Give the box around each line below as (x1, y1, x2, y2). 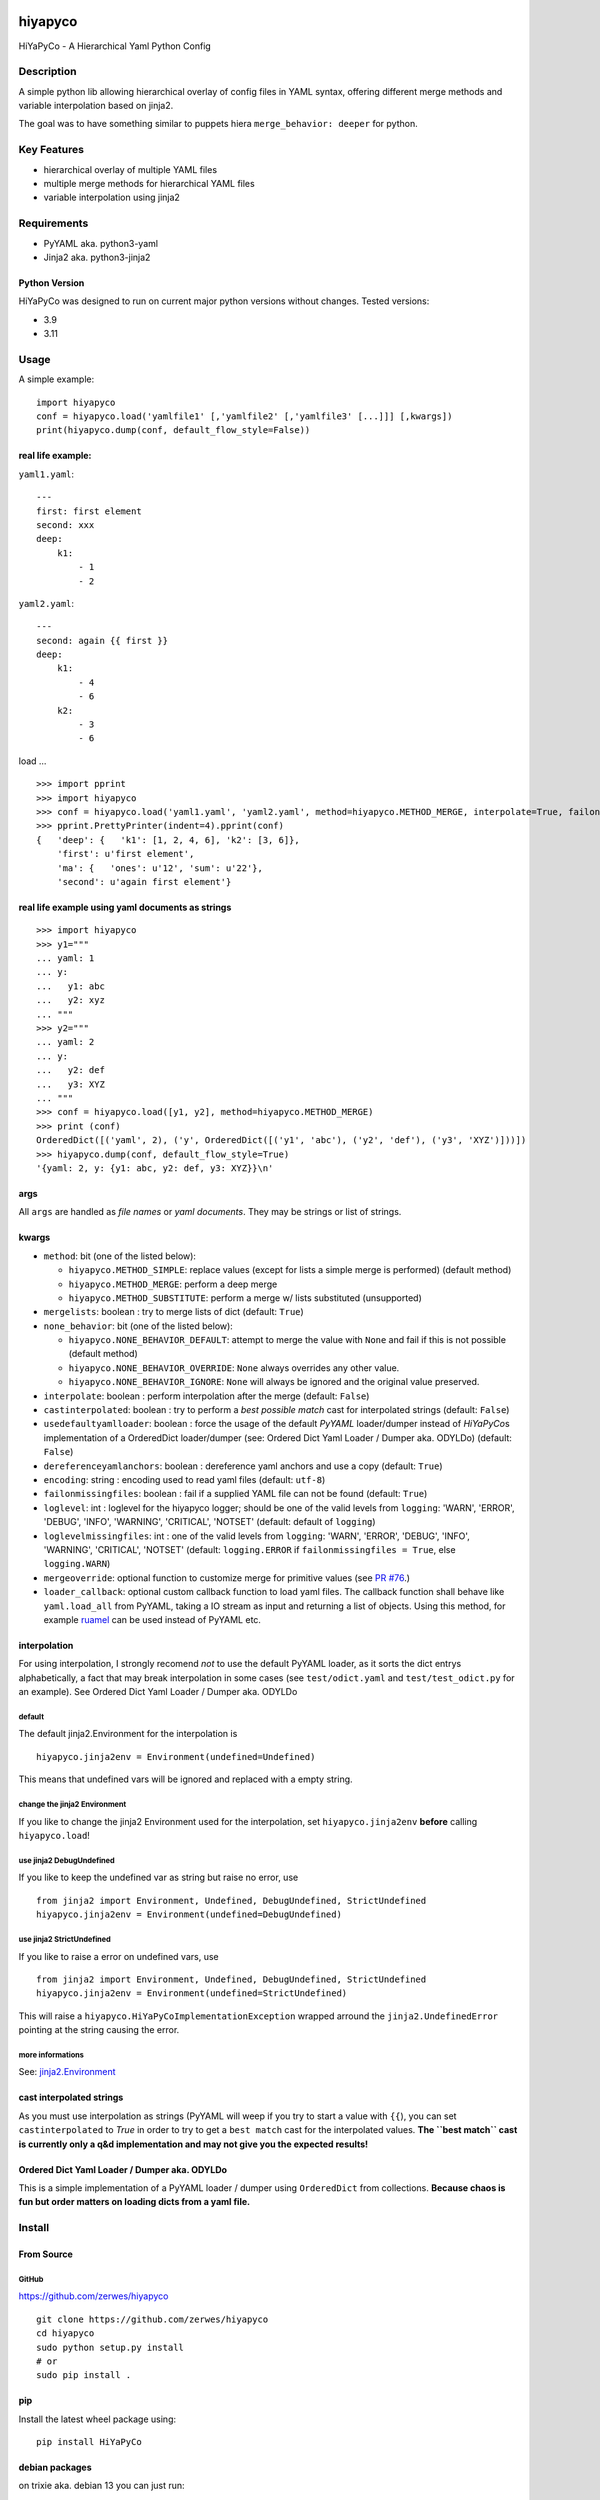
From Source (18, 2248, 74, 2260)
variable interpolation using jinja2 (43, 191, 180, 204)
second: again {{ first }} (36, 635, 169, 646)
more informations (18, 2050, 85, 2060)
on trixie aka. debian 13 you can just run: (18, 2480, 185, 2492)
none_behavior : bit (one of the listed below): (43, 1320, 234, 1332)
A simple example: (18, 373, 95, 385)
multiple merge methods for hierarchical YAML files (43, 177, 255, 189)
